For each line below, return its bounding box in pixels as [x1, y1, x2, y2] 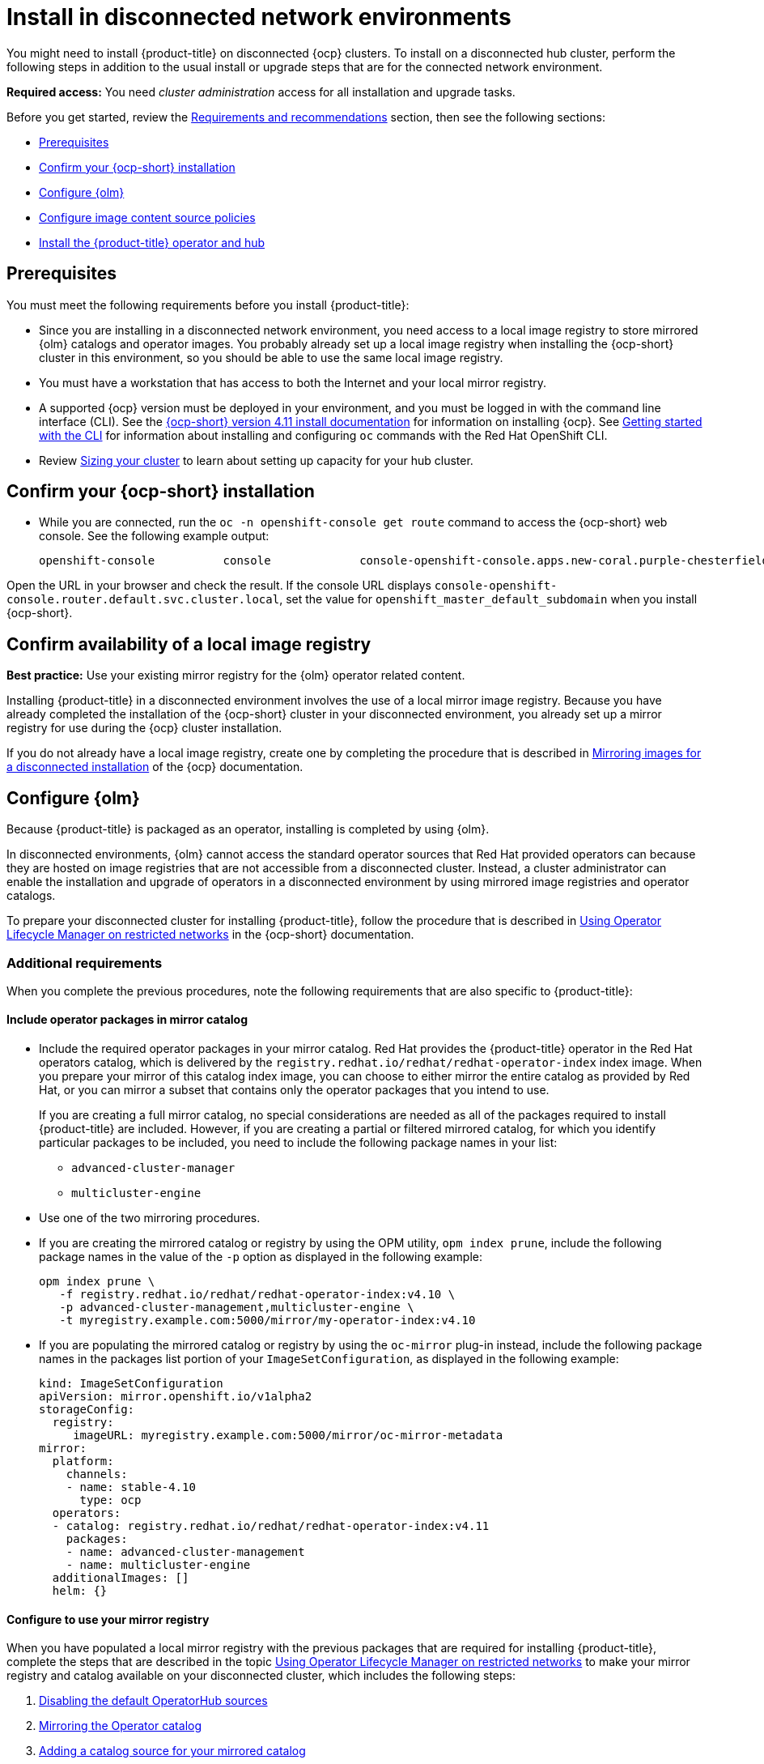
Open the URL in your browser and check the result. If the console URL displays [6, 578, 431, 593]
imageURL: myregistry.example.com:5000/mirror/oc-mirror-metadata [73, 1429, 503, 1442]
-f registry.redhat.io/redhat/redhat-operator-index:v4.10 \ [59, 1288, 456, 1302]
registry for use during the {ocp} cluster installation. [6, 721, 282, 735]
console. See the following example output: [39, 529, 270, 543]
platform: [52, 1455, 114, 1468]
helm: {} [52, 1584, 108, 1598]
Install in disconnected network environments [6, 3, 511, 31]
